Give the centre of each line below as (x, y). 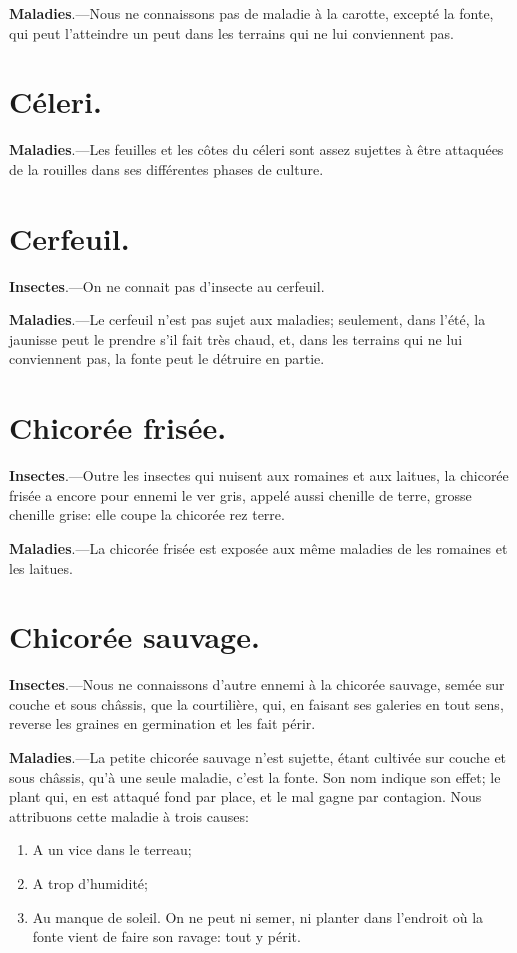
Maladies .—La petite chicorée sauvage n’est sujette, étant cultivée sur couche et (258, 757)
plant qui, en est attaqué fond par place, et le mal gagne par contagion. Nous (245, 796)
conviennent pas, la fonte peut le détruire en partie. (167, 358)
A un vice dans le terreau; (112, 849)
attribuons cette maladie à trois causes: (129, 815)
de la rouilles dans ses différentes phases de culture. (166, 168)
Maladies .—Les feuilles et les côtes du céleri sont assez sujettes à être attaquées (256, 149)
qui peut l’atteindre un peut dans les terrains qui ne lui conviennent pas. (231, 32)
